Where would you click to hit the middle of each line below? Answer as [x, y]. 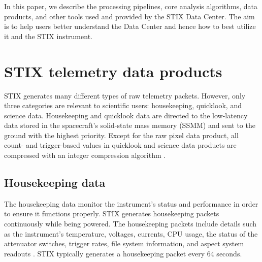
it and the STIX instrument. [48, 36]
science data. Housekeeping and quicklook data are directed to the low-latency [126, 115]
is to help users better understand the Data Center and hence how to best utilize [130, 26]
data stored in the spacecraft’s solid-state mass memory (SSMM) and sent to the [130, 125]
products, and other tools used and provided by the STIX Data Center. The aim [129, 16]
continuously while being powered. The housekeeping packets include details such [130, 224]
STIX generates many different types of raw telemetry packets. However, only [125, 95]
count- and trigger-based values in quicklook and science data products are [120, 145]
